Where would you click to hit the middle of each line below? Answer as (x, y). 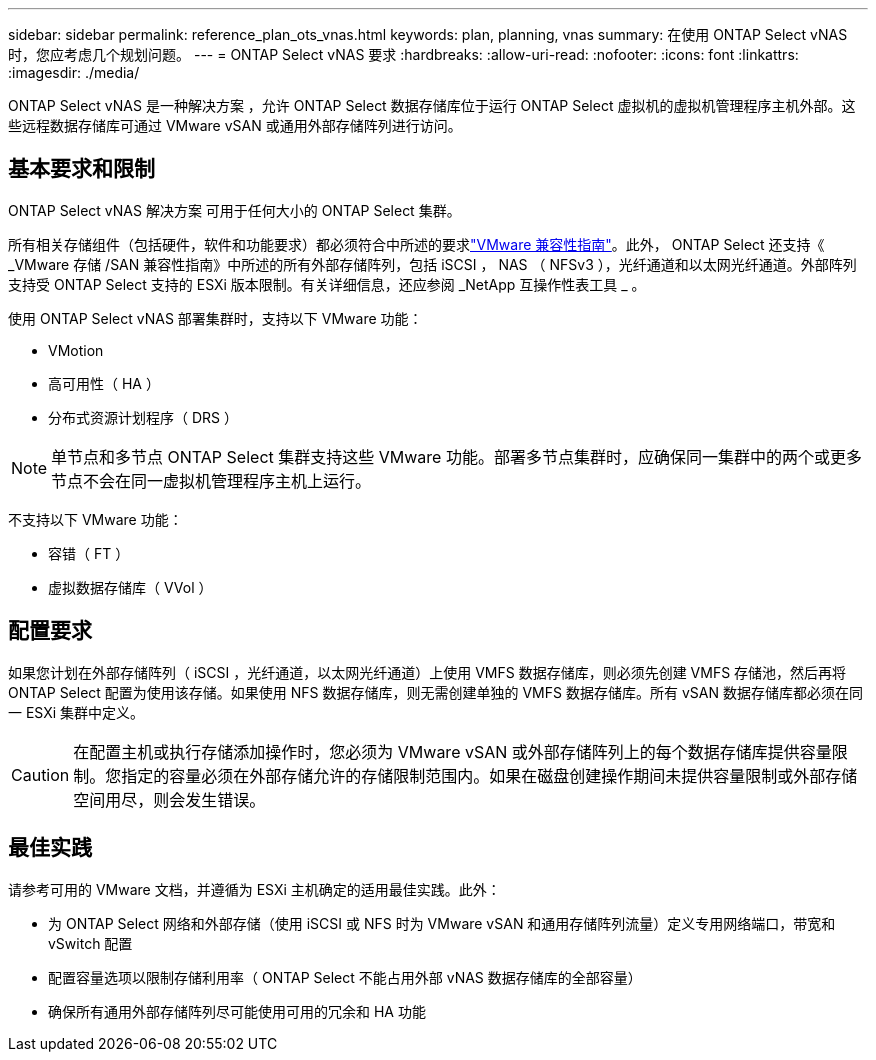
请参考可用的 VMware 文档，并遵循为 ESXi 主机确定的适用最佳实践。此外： (254, 889)
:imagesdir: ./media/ (74, 72)
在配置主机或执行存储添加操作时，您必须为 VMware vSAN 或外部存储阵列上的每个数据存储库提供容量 (452, 751)
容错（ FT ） (89, 553)
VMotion (76, 350)
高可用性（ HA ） (104, 383)
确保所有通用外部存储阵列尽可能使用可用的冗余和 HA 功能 (237, 1011)
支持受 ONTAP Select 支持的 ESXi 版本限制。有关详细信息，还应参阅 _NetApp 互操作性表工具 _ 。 (327, 284)
